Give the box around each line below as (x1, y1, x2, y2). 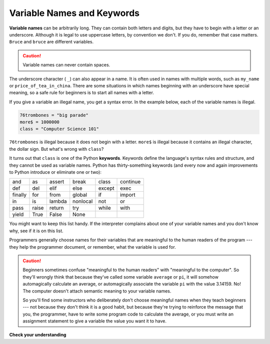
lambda (49, 198, 67, 205)
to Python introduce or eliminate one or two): (9, 169, 102, 175)
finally (12, 191, 27, 198)
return (49, 205, 64, 212)
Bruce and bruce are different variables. (9, 39, 94, 45)
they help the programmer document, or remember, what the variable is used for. (9, 244, 176, 250)
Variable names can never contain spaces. (22, 62, 110, 68)
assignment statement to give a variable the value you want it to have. (22, 318, 167, 324)
